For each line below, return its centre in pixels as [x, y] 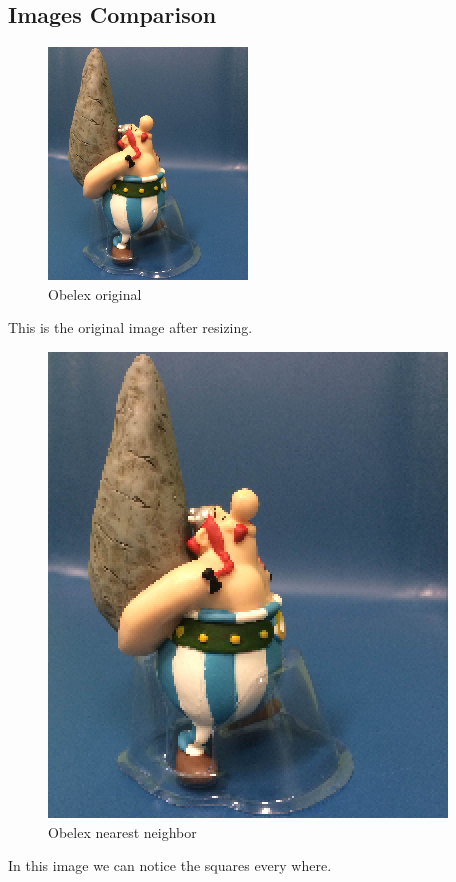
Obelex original [95, 293]
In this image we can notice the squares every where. [170, 865]
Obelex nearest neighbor [122, 831]
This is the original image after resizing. [130, 327]
